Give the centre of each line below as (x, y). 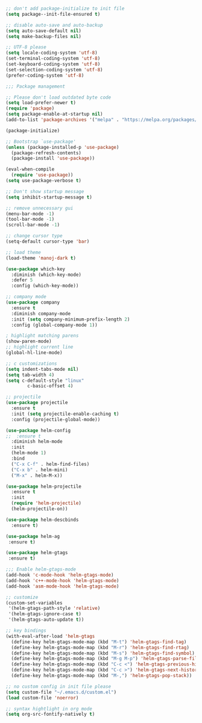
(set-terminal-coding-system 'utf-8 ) (53, 59)
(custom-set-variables (34, 603)
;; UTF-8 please (26, 47)
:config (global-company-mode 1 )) (54, 325)
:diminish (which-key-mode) (46, 275)
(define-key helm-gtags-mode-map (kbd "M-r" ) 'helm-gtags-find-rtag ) (100, 647)
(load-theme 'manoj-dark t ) (41, 258)
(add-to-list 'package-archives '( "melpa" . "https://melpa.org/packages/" (103, 120)
